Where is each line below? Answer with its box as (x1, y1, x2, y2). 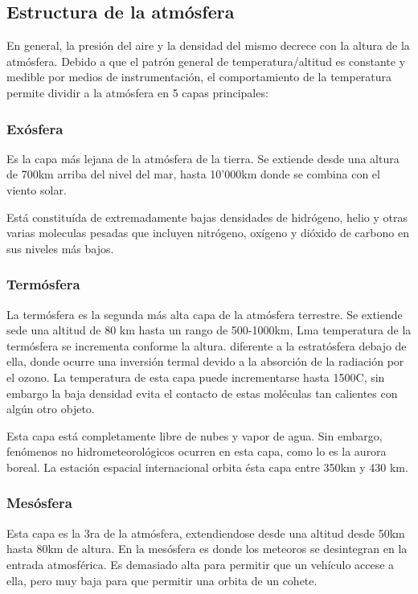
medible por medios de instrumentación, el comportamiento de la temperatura (6, 68, 392, 85)
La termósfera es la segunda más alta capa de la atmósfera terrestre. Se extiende (6, 305, 403, 322)
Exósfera (6, 118, 64, 138)
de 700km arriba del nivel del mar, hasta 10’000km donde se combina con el (6, 166, 380, 182)
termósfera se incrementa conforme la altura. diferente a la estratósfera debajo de (6, 337, 407, 354)
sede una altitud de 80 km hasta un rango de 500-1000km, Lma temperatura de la (6, 322, 412, 338)
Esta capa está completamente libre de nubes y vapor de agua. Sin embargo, (6, 427, 383, 444)
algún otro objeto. (6, 400, 95, 417)
